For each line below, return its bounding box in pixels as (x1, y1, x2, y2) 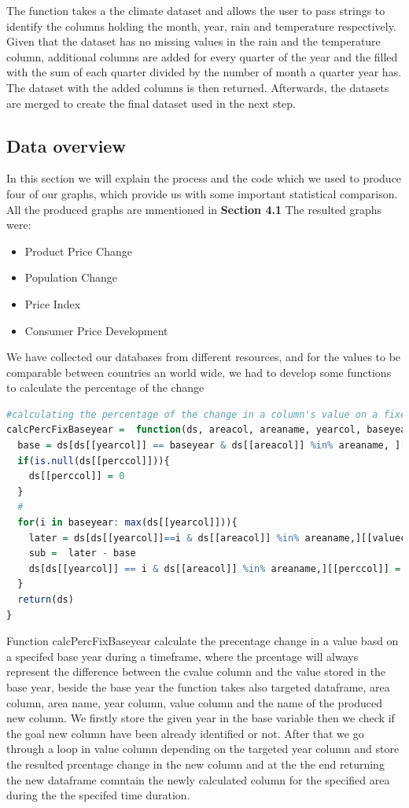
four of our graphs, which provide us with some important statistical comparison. (6, 185, 398, 201)
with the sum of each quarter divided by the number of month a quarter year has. (6, 64, 402, 80)
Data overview (6, 133, 126, 157)
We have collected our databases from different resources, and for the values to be (6, 349, 401, 365)
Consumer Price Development (24, 322, 168, 338)
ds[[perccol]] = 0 (28, 470, 125, 482)
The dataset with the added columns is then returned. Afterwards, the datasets (6, 79, 389, 95)
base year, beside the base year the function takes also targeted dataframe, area (6, 678, 390, 695)
